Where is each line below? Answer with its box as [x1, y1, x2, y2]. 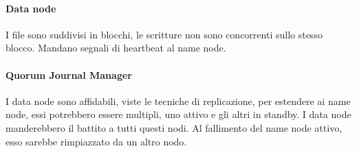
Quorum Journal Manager [6, 67, 132, 82]
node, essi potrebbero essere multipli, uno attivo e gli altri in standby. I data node [6, 107, 351, 121]
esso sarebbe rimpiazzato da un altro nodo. [6, 134, 187, 148]
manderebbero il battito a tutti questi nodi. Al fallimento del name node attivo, [6, 120, 343, 134]
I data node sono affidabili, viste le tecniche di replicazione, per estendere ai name [6, 93, 351, 108]
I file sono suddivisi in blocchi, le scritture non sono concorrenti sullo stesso [6, 27, 323, 41]
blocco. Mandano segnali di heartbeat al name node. [6, 40, 226, 55]
